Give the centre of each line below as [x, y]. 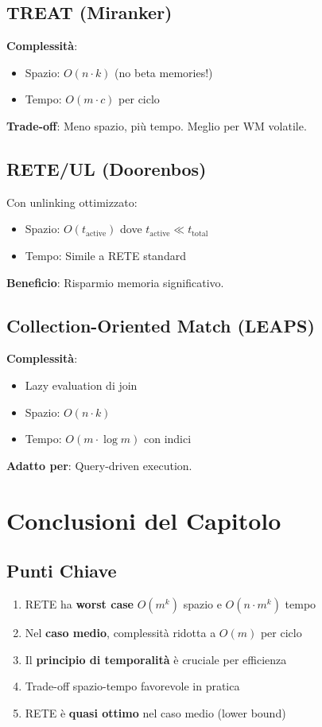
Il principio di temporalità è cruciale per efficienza [156, 659]
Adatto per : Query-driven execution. [99, 465]
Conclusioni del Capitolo [144, 520]
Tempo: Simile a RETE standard [105, 255]
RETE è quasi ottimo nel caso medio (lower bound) [155, 712]
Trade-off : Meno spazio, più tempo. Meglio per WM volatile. [157, 125]
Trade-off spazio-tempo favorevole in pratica [132, 686]
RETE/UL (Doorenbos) [107, 168]
